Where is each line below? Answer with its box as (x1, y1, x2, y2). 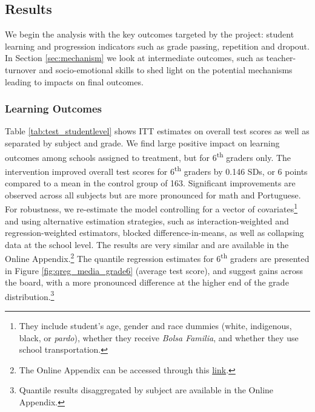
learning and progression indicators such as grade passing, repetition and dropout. (5, 39, 310, 52)
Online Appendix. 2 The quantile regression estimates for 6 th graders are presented (5, 250, 310, 264)
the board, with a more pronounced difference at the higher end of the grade (5, 276, 289, 289)
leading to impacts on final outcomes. (5, 75, 144, 88)
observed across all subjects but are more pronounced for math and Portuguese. (5, 188, 301, 201)
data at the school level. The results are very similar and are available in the (5, 238, 289, 250)
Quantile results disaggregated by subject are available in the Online (19, 384, 274, 396)
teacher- (266, 51, 296, 64)
